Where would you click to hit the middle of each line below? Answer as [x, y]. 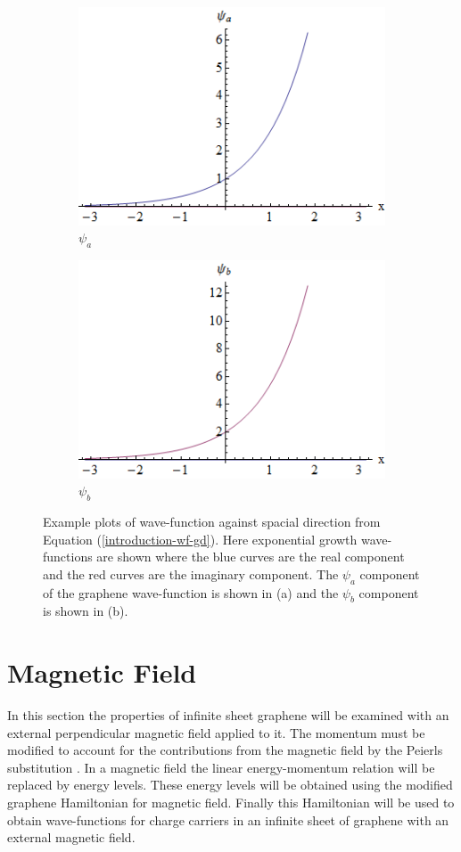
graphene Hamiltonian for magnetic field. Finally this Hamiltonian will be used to [231, 803]
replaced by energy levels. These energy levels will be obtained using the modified [230, 785]
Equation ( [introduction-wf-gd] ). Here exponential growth [200, 539]
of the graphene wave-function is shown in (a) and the [191, 592]
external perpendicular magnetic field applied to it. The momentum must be [216, 732]
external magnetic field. [71, 837]
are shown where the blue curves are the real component [251, 557]
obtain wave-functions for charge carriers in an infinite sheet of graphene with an [228, 819]
